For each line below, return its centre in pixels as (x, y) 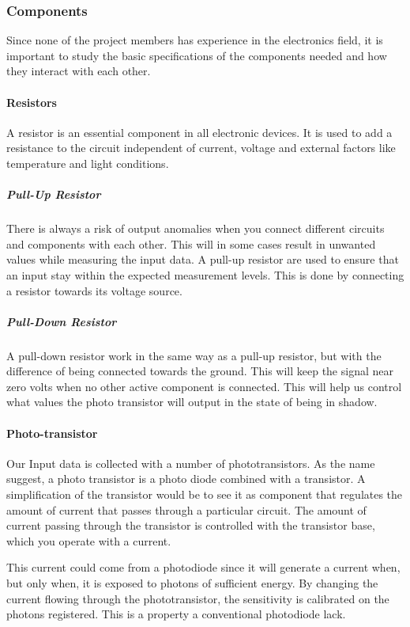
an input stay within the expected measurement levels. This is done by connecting (205, 274)
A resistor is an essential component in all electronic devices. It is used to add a (199, 132)
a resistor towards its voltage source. (94, 290)
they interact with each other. (79, 71)
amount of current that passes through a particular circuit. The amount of (186, 509)
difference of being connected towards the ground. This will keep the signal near (200, 371)
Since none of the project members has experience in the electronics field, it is (195, 40)
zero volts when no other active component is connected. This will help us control (204, 386)
